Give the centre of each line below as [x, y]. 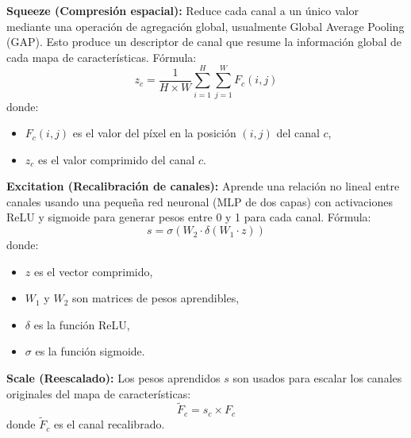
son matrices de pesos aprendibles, [156, 298]
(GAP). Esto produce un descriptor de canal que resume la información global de [204, 42]
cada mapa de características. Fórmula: [102, 57]
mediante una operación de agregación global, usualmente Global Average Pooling [205, 26]
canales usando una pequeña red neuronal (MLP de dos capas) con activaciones [200, 201]
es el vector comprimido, [93, 271]
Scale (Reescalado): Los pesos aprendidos [113, 378]
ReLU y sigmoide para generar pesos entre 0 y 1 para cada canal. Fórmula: [189, 217]
